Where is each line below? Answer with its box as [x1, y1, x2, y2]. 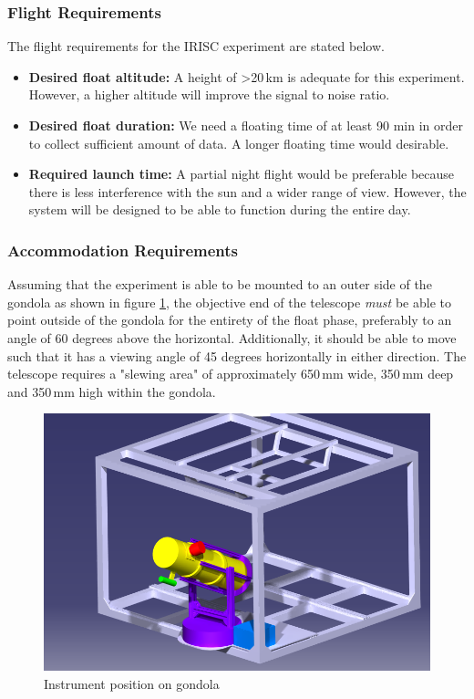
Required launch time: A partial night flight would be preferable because [28, 164, 455, 183]
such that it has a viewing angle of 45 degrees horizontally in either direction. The [7, 346, 467, 365]
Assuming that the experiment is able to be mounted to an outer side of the [7, 275, 432, 294]
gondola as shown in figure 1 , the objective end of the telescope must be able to [7, 292, 451, 311]
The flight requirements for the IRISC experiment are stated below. [7, 37, 385, 56]
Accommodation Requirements [7, 238, 239, 261]
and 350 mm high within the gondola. [7, 381, 216, 401]
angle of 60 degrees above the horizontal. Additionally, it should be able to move [7, 328, 457, 347]
